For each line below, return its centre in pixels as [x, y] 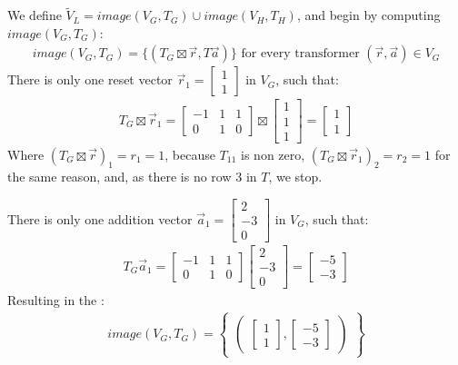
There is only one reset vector [90, 79]
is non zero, [273, 154]
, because [190, 154]
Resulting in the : [56, 300]
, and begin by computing [368, 15]
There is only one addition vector [100, 218]
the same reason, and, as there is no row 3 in [132, 177]
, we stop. [295, 177]
